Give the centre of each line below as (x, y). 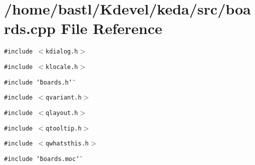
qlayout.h (62, 113)
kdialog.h (62, 52)
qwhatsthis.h (67, 144)
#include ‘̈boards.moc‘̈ (42, 159)
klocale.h (62, 67)
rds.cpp (30, 28)
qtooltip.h (64, 128)
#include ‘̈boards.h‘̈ (38, 82)
